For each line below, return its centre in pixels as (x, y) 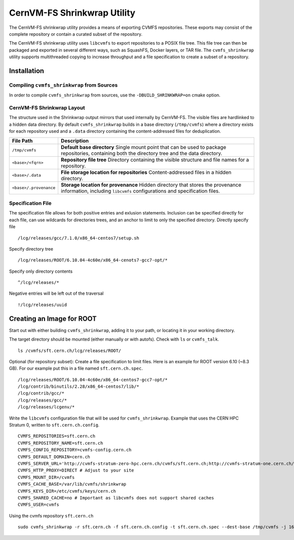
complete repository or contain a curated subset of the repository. (76, 34)
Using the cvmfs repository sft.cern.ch (51, 516)
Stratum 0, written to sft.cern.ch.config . (54, 425)
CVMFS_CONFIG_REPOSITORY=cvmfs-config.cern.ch (75, 450)
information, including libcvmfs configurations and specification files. (140, 191)
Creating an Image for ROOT (53, 318)
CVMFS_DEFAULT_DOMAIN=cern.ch (54, 457)
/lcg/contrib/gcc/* (41, 393)
